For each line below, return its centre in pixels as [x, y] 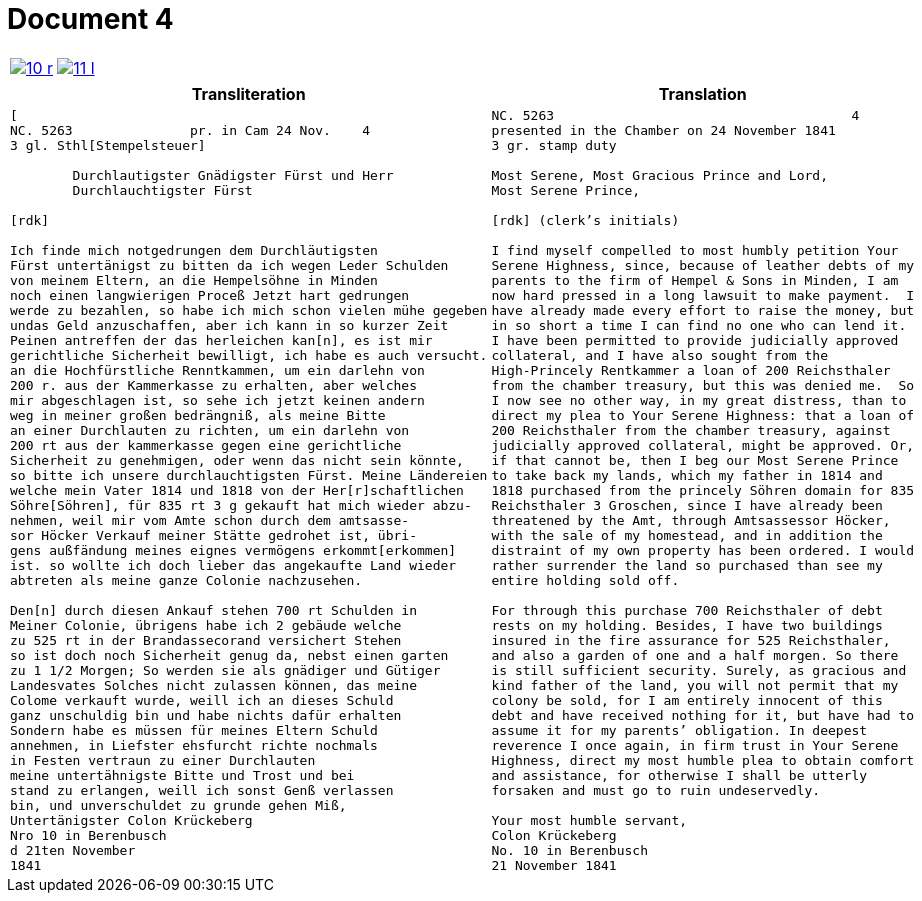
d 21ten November [73, 850]
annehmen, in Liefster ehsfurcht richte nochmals [194, 745]
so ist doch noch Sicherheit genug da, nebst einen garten [229, 655]
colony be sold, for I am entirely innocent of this [687, 700]
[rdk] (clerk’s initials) [585, 220]
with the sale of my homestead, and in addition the [687, 535]
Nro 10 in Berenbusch [88, 835]
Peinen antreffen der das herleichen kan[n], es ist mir [221, 340]
